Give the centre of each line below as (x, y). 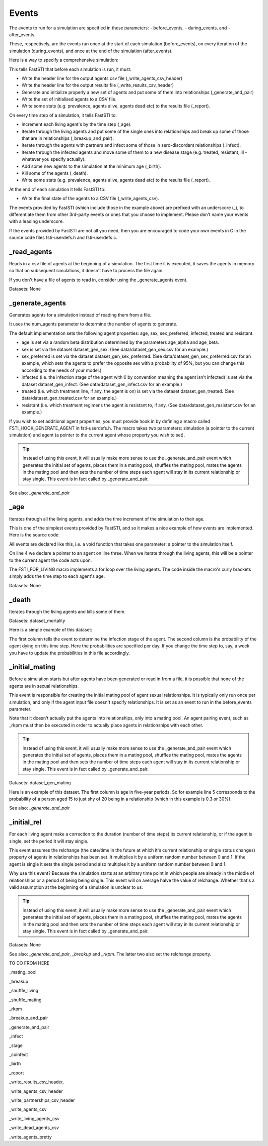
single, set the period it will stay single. (49, 841)
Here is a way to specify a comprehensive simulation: (64, 60)
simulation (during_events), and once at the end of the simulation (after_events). (91, 51)
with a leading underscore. (36, 221)
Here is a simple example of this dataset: (51, 630)
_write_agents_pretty (31, 1137)
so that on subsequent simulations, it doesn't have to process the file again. (86, 271)
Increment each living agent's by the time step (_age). (76, 124)
